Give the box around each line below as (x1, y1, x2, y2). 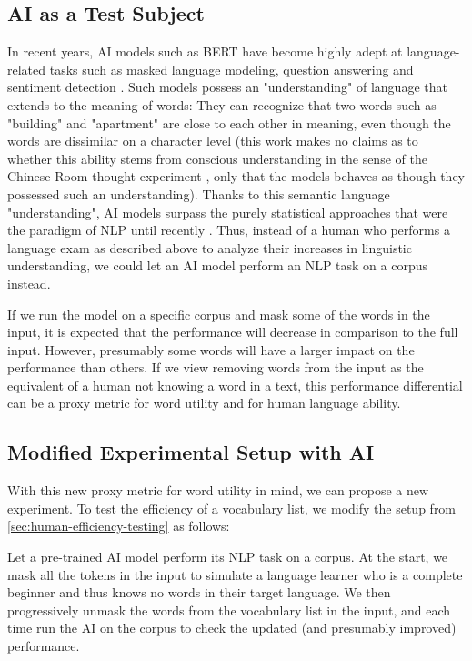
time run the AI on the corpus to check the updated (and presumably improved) (7, 618, 457, 637)
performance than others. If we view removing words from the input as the (7, 358, 424, 377)
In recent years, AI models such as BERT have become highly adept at (7, 42, 403, 61)
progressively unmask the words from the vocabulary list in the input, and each (7, 600, 451, 619)
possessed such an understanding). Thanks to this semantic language (7, 184, 390, 203)
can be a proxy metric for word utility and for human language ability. (7, 393, 401, 412)
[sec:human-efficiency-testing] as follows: (7, 516, 230, 535)
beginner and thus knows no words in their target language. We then (7, 583, 391, 602)
